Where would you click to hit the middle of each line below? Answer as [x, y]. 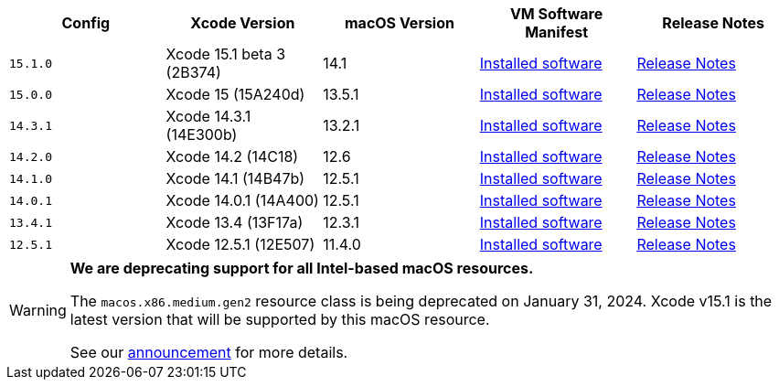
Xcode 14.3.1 [208, 116]
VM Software [556, 14]
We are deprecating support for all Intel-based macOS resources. [302, 268]
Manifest [557, 32]
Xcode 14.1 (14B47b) [235, 178]
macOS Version [399, 23]
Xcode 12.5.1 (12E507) [240, 244]
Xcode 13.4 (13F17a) [235, 222]
